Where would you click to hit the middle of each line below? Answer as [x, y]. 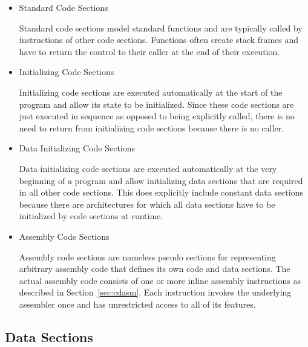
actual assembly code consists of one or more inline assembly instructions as [160, 280]
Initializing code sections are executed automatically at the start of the [151, 92]
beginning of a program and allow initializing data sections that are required [161, 180]
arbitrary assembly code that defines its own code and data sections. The [155, 269]
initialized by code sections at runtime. [91, 216]
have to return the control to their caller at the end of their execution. [149, 51]
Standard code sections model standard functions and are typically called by [161, 28]
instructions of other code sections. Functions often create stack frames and [159, 40]
